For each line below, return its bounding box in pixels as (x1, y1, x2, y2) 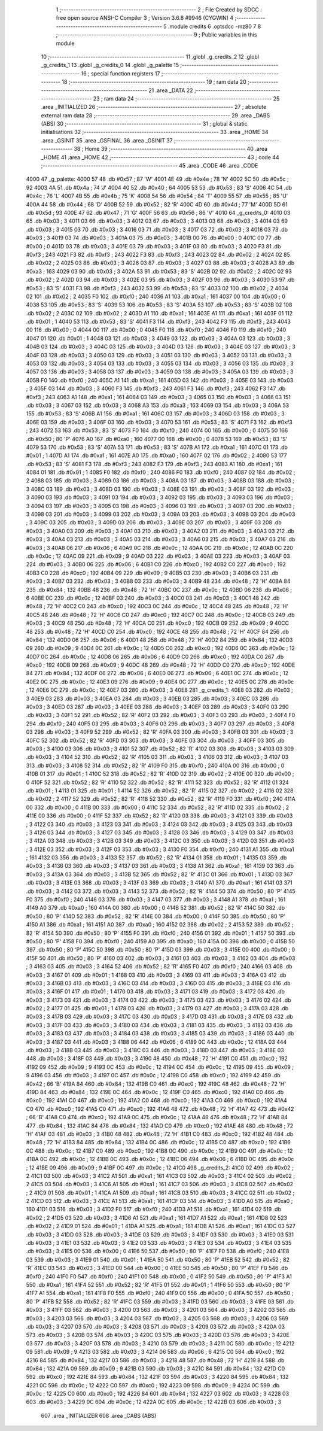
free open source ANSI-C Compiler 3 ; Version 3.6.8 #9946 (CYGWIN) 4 (56, 14, 234, 22)
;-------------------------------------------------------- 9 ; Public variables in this (56, 31, 257, 38)
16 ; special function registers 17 (81, 69, 160, 77)
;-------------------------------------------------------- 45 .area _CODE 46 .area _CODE (41, 162, 258, 169)
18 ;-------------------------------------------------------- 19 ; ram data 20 (62, 78, 246, 86)
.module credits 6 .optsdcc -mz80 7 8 (167, 23, 261, 30)
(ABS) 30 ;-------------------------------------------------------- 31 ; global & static (41, 120, 248, 127)
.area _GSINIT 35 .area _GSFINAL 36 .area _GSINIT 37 (41, 136, 173, 144)
